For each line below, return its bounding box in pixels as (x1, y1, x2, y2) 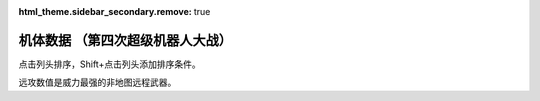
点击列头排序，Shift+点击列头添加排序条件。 (18, 58, 201, 70)
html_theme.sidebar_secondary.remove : (18, 6, 192, 17)
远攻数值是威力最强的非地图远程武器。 (18, 76, 177, 89)
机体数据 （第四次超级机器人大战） (18, 31, 232, 49)
